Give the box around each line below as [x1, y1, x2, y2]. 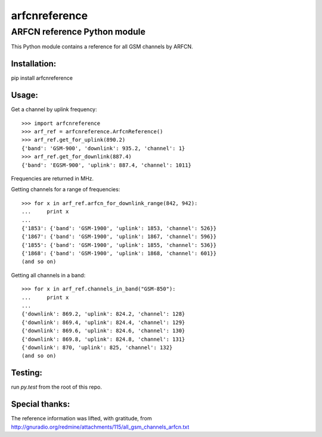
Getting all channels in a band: [11, 271, 86, 279]
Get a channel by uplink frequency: [11, 106, 98, 113]
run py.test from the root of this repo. [11, 383, 103, 391]
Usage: [11, 90, 39, 100]
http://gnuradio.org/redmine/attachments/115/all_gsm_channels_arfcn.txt [11, 423, 190, 430]
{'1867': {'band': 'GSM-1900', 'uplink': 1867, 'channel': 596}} [21, 233, 217, 240]
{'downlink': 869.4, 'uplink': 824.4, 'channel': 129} [21, 319, 185, 326]
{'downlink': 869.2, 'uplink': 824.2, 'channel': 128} [21, 311, 185, 317]
